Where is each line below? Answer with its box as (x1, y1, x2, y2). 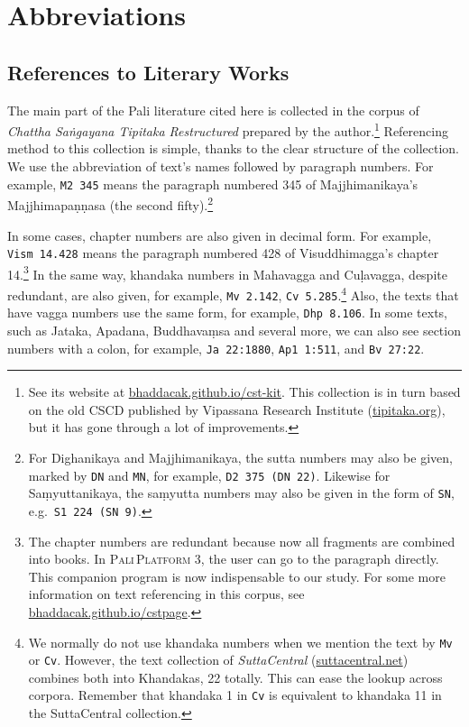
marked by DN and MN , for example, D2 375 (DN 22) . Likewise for (28, 465, 391, 484)
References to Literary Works (7, 58, 290, 86)
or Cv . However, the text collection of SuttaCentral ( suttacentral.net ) (28, 650, 409, 669)
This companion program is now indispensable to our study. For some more (28, 566, 446, 585)
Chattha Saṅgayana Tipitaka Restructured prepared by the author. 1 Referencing (7, 119, 448, 140)
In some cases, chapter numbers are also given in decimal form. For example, (7, 225, 432, 244)
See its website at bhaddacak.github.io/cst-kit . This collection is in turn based (28, 382, 461, 401)
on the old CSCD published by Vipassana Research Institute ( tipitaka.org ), (28, 400, 446, 419)
